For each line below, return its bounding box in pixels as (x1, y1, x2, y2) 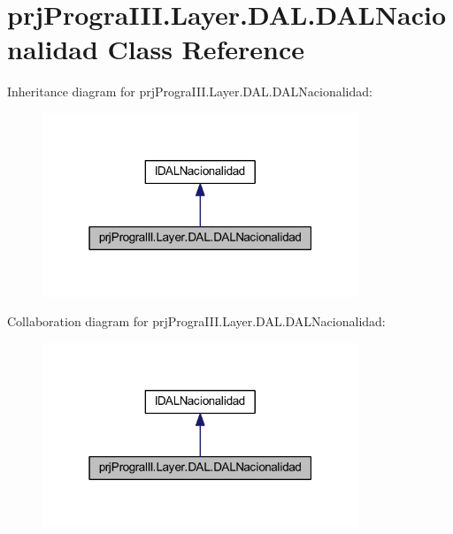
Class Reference (107, 31, 305, 67)
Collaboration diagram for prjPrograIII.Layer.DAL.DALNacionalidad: (7, 312, 386, 331)
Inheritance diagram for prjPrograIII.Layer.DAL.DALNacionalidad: (7, 82, 372, 101)
